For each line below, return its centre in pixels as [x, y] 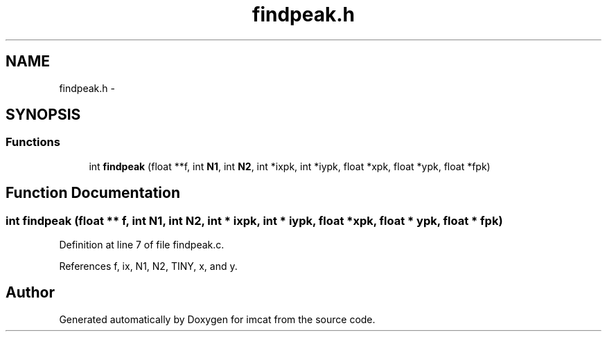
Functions [33, 142]
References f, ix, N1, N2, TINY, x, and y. [148, 266]
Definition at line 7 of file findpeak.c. [142, 245]
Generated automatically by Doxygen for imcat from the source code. [217, 319]
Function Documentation [93, 193]
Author [30, 293]
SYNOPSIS [43, 115]
